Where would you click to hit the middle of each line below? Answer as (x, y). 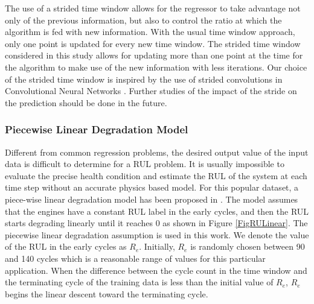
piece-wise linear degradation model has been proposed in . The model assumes (152, 199)
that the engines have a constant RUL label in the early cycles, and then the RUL (157, 211)
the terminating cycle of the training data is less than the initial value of (139, 282)
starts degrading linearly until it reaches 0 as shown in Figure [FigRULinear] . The (156, 223)
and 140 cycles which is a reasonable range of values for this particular (135, 258)
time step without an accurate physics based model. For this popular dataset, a (152, 187)
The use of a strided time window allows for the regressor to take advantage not (153, 8)
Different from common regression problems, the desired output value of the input (157, 152)
